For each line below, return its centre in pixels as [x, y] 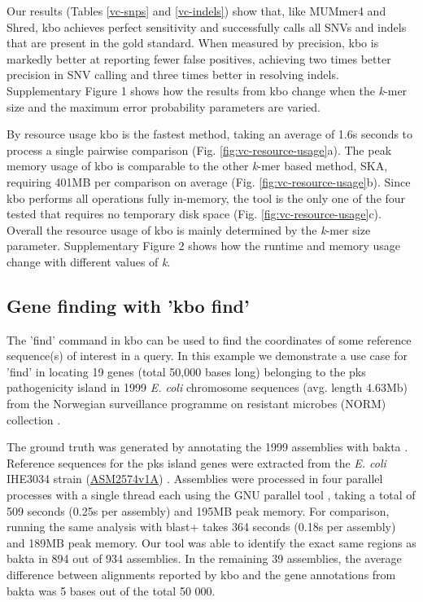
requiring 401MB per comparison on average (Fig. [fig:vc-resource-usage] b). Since [209, 181]
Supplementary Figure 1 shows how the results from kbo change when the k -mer [207, 90]
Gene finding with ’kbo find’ [128, 305]
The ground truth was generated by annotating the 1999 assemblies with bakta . [207, 447]
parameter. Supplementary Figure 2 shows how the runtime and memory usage [204, 246]
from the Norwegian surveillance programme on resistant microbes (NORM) [196, 404]
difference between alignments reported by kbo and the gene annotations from [201, 575]
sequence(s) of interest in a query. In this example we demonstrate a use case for [207, 356]
